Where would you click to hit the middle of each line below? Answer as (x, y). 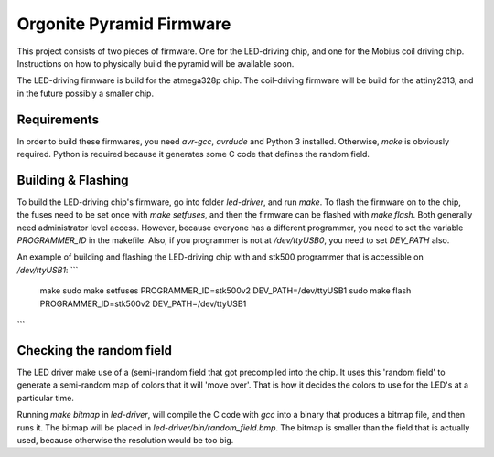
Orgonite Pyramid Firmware (124, 24)
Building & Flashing (73, 180)
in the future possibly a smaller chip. (86, 93)
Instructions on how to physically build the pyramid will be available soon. (156, 63)
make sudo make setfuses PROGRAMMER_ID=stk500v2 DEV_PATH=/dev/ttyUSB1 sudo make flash (226, 291)
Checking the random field (95, 351)
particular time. (46, 398)
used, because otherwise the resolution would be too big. (125, 440)
